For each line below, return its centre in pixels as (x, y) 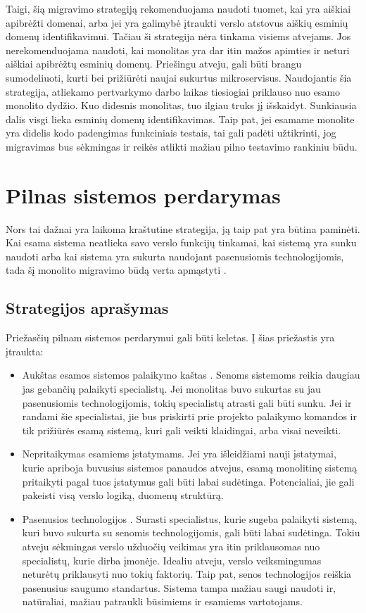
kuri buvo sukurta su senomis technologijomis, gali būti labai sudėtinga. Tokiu (191, 532)
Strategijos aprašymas (87, 308)
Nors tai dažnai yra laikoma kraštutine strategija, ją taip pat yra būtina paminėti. (183, 228)
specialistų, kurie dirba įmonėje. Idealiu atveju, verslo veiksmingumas (172, 560)
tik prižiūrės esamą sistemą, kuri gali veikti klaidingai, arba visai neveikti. (182, 430)
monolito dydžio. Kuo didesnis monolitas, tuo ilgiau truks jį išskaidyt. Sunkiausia (181, 105)
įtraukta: (25, 351)
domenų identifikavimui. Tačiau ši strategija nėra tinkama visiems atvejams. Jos (178, 36)
